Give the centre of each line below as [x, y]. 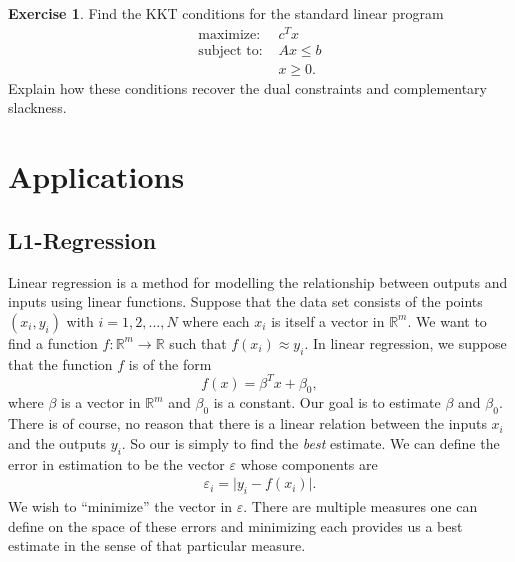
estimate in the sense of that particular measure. [157, 545]
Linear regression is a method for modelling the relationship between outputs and [258, 281]
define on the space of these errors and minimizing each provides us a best [235, 525]
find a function [53, 342]
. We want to [447, 320]
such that [198, 342]
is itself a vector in [328, 320]
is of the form [170, 363]
